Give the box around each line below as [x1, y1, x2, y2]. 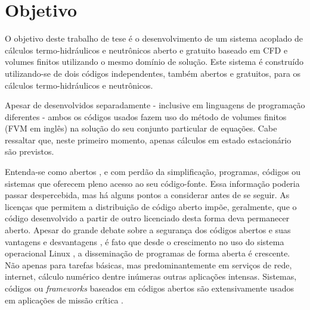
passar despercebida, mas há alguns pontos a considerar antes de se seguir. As [5, 189, 290, 201]
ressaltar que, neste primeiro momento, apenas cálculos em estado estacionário [5, 133, 292, 146]
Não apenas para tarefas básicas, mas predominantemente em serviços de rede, [5, 258, 292, 271]
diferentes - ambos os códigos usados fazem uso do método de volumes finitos [5, 110, 287, 123]
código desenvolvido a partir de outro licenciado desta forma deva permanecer [5, 212, 290, 224]
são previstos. [5, 145, 54, 158]
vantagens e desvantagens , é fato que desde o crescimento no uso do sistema [5, 235, 284, 248]
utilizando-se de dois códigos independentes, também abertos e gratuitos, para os [5, 67, 301, 79]
